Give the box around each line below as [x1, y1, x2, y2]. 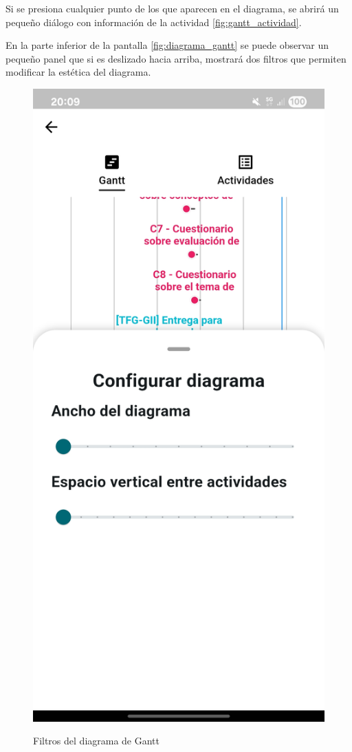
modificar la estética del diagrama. [5, 65, 151, 79]
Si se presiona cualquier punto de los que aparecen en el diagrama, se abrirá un [5, 1, 339, 15]
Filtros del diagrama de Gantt [33, 733, 160, 748]
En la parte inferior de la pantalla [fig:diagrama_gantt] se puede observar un [5, 38, 329, 52]
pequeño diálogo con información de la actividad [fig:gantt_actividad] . [5, 14, 302, 29]
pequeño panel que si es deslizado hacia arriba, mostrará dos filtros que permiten [5, 51, 346, 65]
